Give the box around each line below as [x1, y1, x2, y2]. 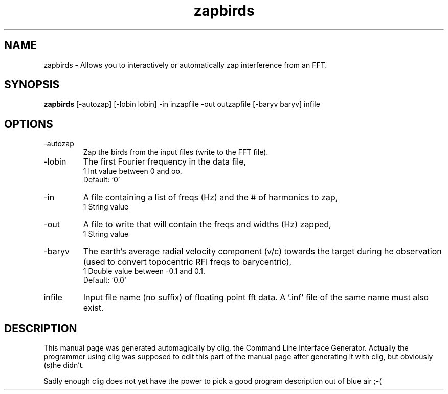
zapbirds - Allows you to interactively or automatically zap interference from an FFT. [43, 60, 327, 69]
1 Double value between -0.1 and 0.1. [83, 267, 205, 276]
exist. [83, 303, 104, 313]
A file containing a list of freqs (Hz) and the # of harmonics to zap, [83, 192, 338, 203]
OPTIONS [4, 117, 53, 130]
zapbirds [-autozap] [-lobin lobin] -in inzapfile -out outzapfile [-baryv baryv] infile [43, 100, 320, 109]
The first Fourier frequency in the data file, [83, 156, 247, 167]
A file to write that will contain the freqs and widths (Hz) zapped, [83, 219, 331, 230]
